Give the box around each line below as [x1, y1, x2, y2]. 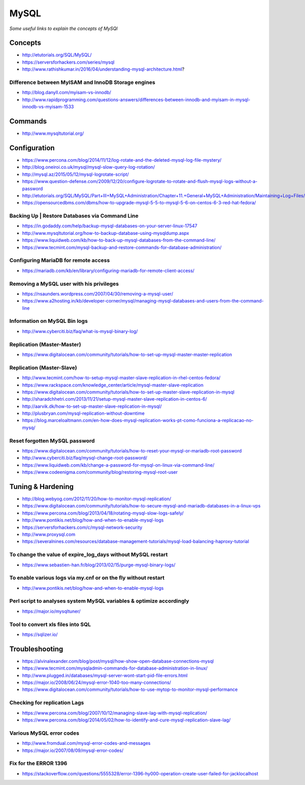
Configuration [9, 143, 55, 152]
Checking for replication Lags [9, 699, 84, 706]
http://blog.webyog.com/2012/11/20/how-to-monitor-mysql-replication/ [22, 496, 171, 502]
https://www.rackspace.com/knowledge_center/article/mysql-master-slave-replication [22, 382, 203, 388]
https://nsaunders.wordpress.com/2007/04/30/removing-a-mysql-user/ [22, 290, 173, 297]
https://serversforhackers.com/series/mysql [22, 59, 114, 65]
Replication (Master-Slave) [9, 364, 77, 371]
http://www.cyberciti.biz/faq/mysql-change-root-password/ [22, 455, 147, 461]
